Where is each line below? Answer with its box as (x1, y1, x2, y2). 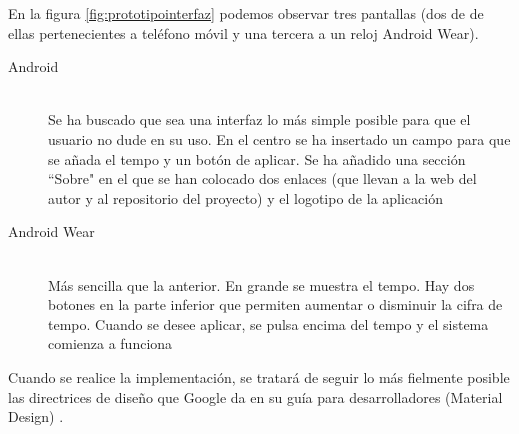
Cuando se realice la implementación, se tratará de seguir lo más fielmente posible (8, 366, 510, 387)
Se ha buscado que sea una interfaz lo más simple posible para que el (48, 109, 471, 130)
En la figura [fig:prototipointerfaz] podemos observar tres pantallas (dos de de (8, 3, 484, 23)
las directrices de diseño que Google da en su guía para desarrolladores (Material (8, 386, 503, 407)
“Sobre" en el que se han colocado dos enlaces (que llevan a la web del (48, 168, 477, 189)
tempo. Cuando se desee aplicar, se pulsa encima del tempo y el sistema (48, 313, 489, 334)
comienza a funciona (48, 333, 173, 354)
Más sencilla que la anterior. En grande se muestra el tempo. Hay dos (48, 274, 475, 295)
